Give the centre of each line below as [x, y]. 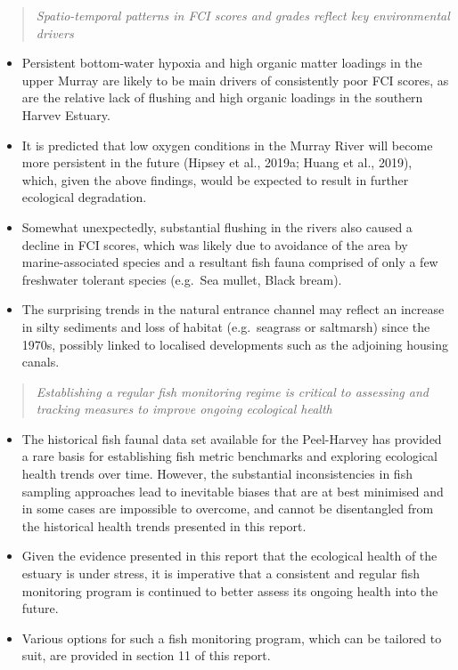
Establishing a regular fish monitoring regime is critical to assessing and [232, 391]
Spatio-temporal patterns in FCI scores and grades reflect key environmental [243, 15]
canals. [41, 362]
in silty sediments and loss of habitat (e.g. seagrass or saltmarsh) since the [226, 326]
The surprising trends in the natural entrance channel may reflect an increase [233, 309]
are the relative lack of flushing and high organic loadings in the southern [222, 97]
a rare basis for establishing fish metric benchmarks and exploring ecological [229, 456]
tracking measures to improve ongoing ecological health [184, 409]
